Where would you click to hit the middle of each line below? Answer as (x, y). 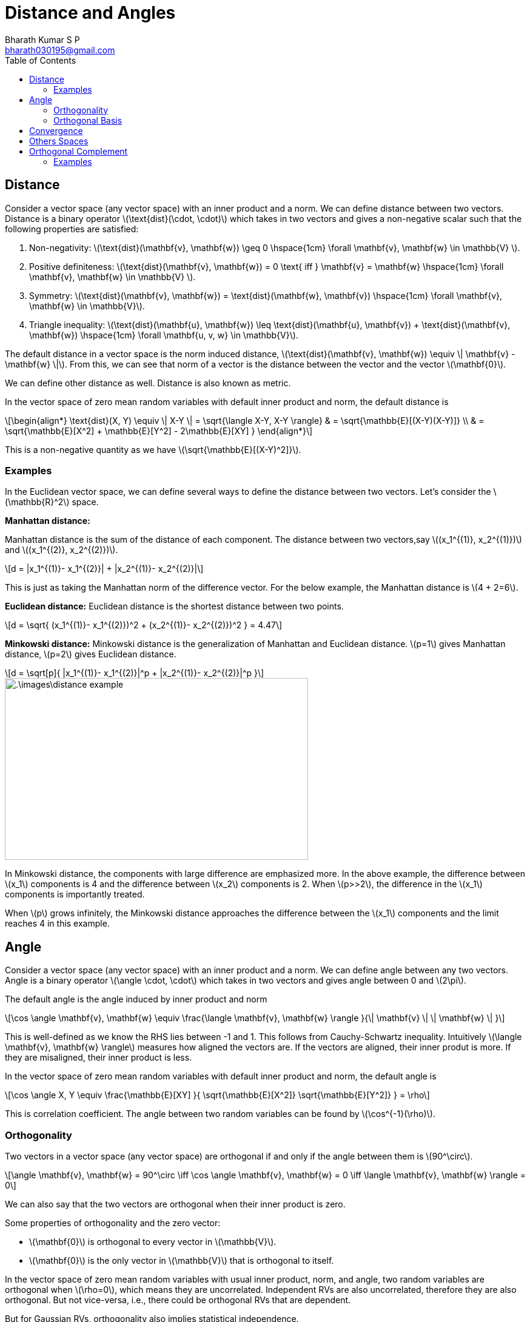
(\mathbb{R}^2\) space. (52, 502)
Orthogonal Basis (88, 120)
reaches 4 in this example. (57, 924)
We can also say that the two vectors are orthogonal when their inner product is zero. (175, 1204)
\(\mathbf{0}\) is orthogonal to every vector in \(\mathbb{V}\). (153, 1241)
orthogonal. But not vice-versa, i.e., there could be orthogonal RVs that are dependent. (178, 1300)
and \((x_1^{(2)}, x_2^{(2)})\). (62, 550)
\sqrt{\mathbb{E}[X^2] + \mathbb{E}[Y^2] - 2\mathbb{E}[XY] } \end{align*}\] (159, 431)
